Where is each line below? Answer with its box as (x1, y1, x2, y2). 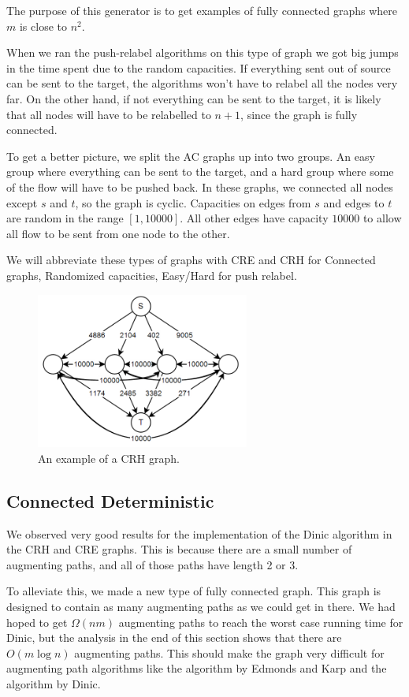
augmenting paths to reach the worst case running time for (118, 613, 403, 630)
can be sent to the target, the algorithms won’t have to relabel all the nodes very (6, 75, 398, 91)
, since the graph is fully (240, 106, 358, 122)
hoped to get (6, 613, 68, 630)
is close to (19, 17, 67, 34)
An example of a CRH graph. (38, 449, 180, 466)
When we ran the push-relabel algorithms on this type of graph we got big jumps (6, 44, 399, 61)
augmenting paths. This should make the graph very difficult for (74, 644, 385, 661)
